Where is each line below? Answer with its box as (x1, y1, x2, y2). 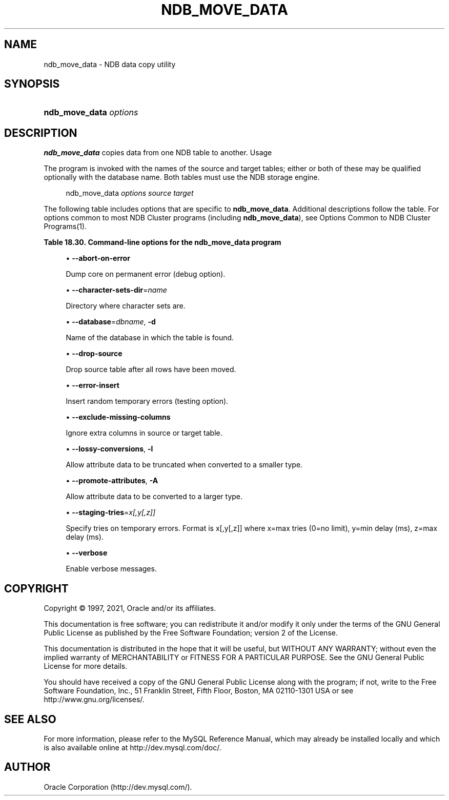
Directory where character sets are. (66, 301, 186, 311)
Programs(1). (44, 222, 87, 231)
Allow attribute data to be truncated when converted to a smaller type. (66, 460, 303, 469)
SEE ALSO (4, 712, 56, 726)
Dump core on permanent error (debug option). (66, 270, 226, 279)
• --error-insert (66, 381, 119, 390)
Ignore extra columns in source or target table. (66, 428, 222, 438)
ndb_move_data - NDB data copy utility (44, 59, 176, 69)
